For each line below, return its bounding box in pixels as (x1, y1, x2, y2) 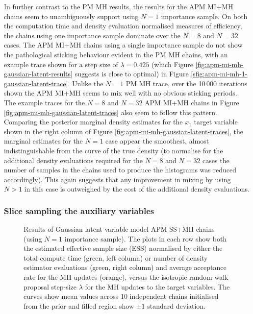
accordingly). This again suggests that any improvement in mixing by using (4, 174, 231, 184)
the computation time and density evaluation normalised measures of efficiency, (4, 21, 242, 31)
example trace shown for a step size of (4, 59, 118, 69)
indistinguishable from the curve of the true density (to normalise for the (4, 145, 223, 155)
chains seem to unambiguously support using (4, 11, 139, 21)
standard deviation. (147, 300, 206, 311)
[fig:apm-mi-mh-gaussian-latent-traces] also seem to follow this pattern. (4, 107, 217, 117)
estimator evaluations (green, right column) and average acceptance (24, 262, 227, 272)
